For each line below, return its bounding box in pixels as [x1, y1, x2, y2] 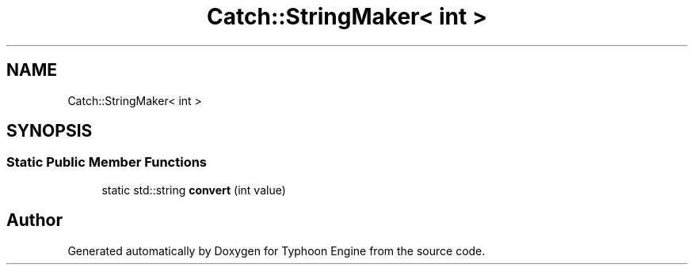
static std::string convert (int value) [101, 183, 286, 197]
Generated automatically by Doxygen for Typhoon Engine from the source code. [67, 243, 486, 258]
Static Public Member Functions [6, 154, 208, 171]
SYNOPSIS [6, 121, 93, 141]
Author [6, 210, 63, 231]
